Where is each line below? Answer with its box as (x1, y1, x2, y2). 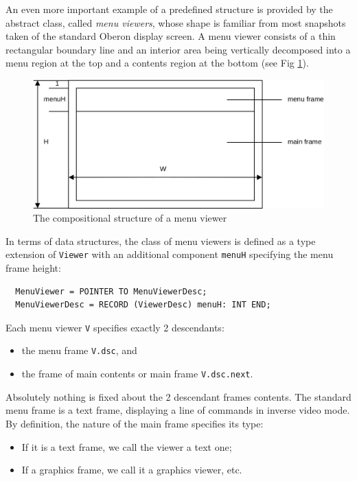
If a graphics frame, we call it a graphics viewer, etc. (21, 462, 242, 477)
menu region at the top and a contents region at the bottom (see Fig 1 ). (5, 56, 309, 70)
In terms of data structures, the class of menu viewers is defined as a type (5, 233, 316, 248)
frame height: (5, 260, 61, 274)
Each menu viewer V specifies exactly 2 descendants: (5, 320, 224, 334)
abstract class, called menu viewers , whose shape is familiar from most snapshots (5, 15, 346, 30)
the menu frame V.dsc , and (21, 343, 137, 357)
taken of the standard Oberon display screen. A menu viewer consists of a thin (5, 29, 336, 43)
